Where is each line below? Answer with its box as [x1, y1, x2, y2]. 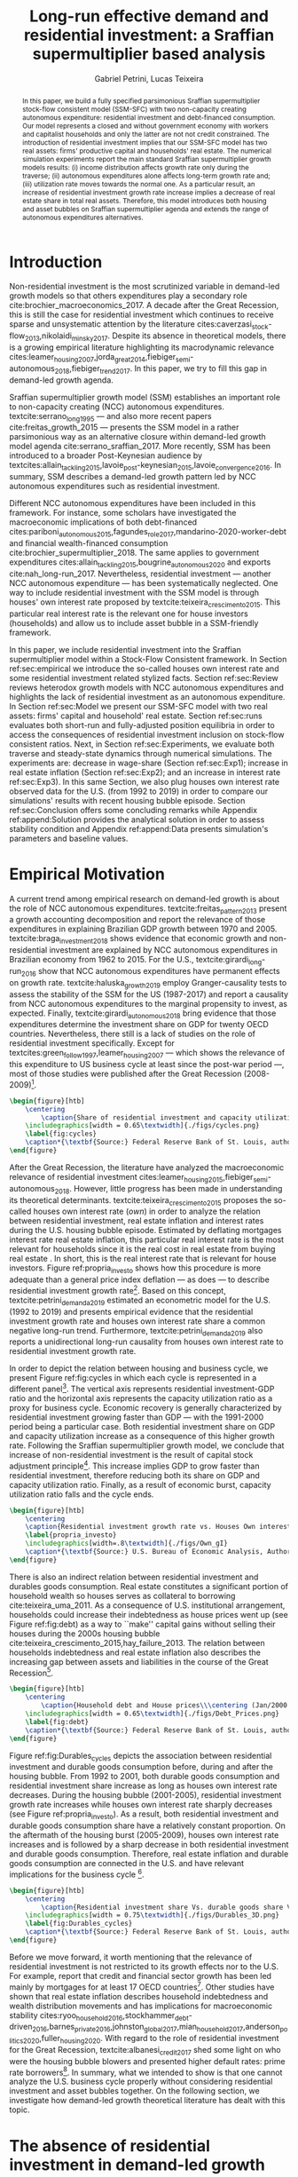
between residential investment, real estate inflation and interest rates [9, 1215, 264, 1226]
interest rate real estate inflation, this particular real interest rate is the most [9, 1234, 285, 1245]
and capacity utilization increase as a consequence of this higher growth [9, 1431, 275, 1442]
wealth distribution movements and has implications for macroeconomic [9, 2000, 273, 2011]
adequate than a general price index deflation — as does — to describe [9, 1274, 271, 1285]
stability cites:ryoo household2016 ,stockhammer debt [9, 2009, 189, 2023]
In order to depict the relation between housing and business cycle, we [9, 1363, 269, 1373]
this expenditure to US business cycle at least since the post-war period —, [9, 1059, 285, 1070]
